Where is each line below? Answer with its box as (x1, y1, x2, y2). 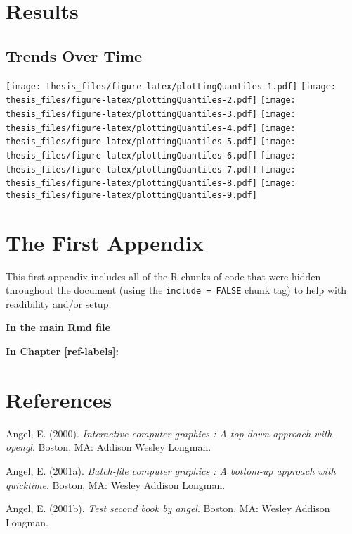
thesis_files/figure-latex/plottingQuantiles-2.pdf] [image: (6, 95, 296, 106)
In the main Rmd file (6, 320, 110, 335)
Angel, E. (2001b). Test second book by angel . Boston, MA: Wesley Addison (6, 501, 330, 516)
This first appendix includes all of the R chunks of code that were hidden (6, 268, 321, 283)
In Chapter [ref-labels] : (6, 344, 119, 359)
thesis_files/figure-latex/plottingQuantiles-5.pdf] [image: (6, 137, 296, 147)
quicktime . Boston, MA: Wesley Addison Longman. (6, 477, 226, 492)
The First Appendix (6, 228, 204, 256)
